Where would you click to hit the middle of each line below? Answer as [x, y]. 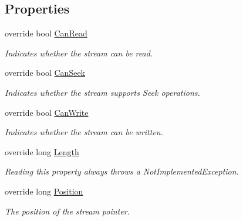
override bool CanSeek [45, 73]
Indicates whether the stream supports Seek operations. [102, 92]
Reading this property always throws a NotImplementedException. [122, 171]
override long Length [42, 151]
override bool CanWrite [47, 112]
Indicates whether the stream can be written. [84, 132]
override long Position [44, 191]
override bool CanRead [46, 33]
